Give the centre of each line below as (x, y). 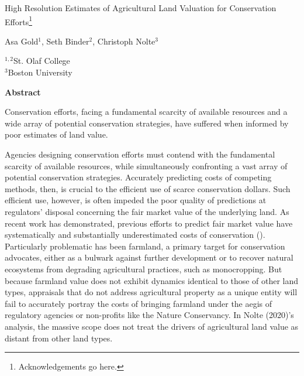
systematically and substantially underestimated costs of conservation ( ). (135, 235)
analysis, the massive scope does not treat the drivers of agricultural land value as (152, 326)
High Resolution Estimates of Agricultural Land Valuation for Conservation (141, 8)
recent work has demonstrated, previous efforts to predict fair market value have (149, 223)
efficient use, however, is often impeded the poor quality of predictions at (136, 200)
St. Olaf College (42, 61)
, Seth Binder (65, 41)
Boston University (40, 72)
